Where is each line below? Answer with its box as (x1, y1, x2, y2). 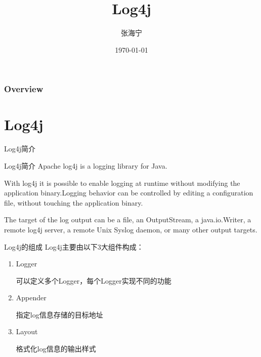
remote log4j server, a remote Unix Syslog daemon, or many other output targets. (4, 224, 257, 234)
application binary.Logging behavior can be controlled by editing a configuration (4, 187, 253, 198)
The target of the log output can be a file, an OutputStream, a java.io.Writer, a (4, 214, 251, 225)
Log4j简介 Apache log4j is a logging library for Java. (4, 160, 167, 171)
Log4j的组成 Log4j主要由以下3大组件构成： (4, 241, 144, 252)
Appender (16, 292, 47, 303)
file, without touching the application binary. (4, 197, 143, 208)
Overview (4, 83, 43, 95)
